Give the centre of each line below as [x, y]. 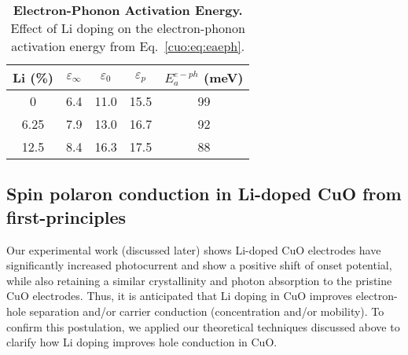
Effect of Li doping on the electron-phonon [128, 28]
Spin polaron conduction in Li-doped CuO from [204, 194]
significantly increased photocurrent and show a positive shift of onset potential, [199, 265]
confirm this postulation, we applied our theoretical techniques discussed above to [203, 326]
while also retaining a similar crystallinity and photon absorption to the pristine [199, 280]
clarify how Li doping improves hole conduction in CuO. [142, 342]
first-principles [66, 216]
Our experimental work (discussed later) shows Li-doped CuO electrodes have [194, 249]
